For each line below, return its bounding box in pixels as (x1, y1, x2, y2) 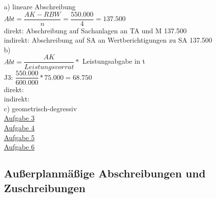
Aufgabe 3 (4, 113, 35, 123)
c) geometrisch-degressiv (4, 103, 77, 113)
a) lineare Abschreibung (4, 1, 76, 11)
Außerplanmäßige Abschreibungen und (4, 166, 206, 181)
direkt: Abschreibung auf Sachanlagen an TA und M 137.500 (4, 25, 187, 35)
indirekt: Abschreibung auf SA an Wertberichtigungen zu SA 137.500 (4, 35, 213, 45)
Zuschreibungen (4, 180, 86, 195)
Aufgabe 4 (4, 122, 35, 132)
